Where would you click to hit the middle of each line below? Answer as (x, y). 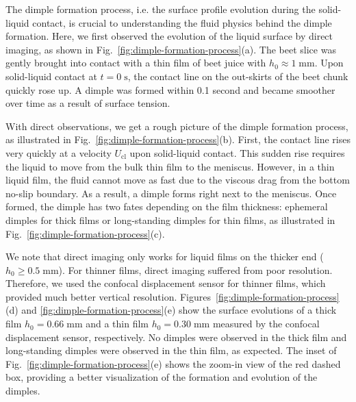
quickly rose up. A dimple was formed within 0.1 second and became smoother (170, 89)
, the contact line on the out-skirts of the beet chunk (238, 76)
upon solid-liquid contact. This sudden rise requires (237, 152)
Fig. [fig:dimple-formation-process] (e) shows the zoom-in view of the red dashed (173, 363)
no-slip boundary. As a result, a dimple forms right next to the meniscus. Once (171, 193)
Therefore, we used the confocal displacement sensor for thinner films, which (166, 283)
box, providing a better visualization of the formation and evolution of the (162, 377)
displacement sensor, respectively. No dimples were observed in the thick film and (176, 337)
